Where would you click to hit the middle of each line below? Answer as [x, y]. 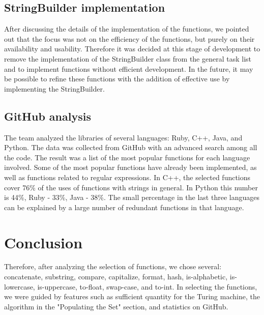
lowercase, [20, 286]
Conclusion [43, 242]
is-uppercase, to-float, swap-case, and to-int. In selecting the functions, [147, 286]
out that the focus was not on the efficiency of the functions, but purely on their [129, 38]
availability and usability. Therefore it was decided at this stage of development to [132, 49]
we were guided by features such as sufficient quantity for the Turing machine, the [132, 296]
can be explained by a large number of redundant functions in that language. [124, 207]
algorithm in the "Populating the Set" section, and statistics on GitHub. [116, 306]
